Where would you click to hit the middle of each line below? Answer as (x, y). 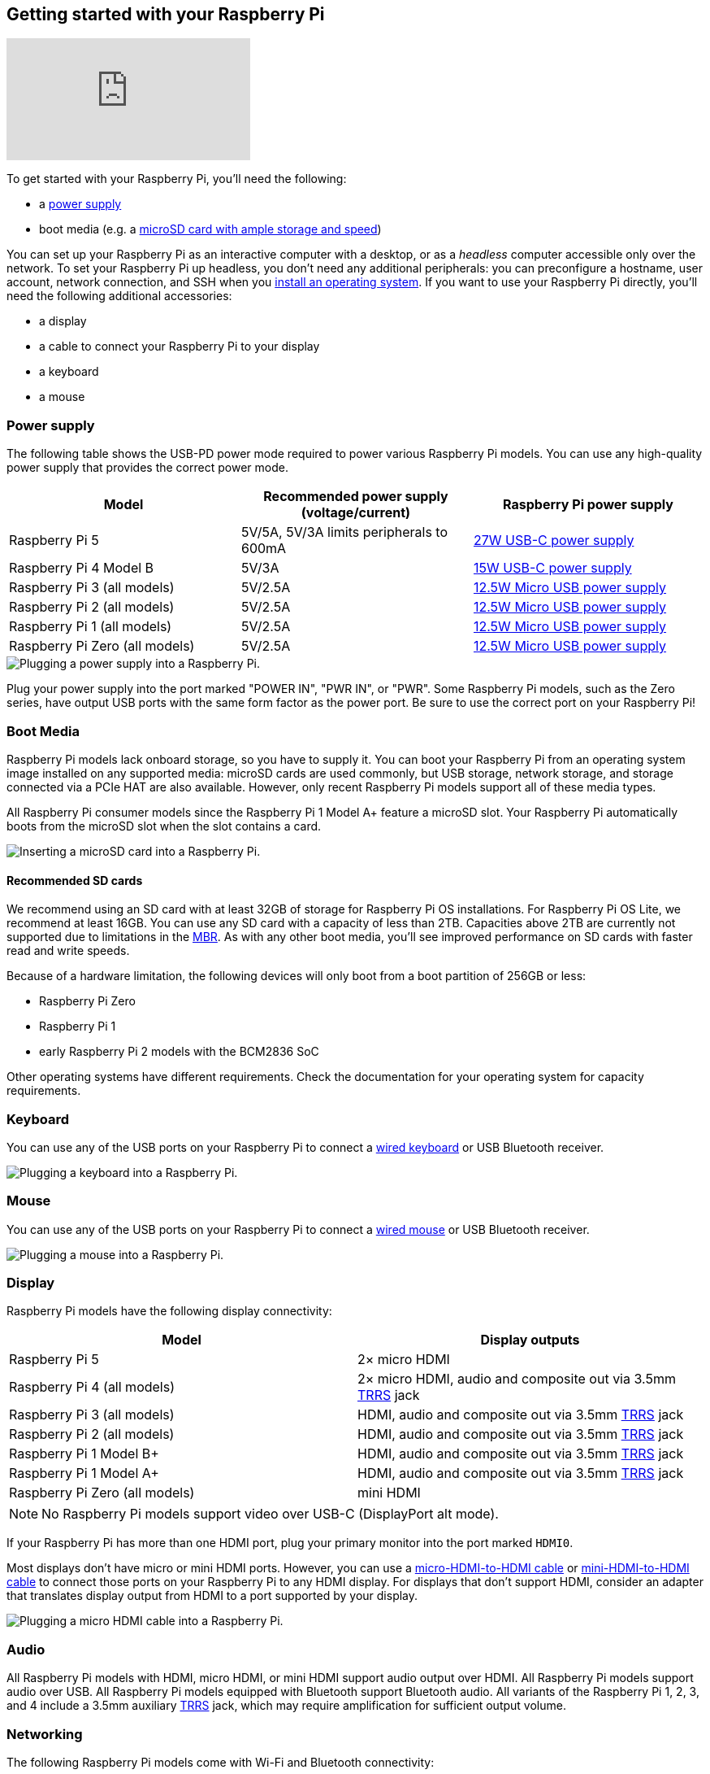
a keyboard (69, 372)
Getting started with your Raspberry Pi (166, 14)
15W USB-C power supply (552, 568)
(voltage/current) (356, 513)
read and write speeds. (68, 951)
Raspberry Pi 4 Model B (82, 568)
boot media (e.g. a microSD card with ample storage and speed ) (210, 229)
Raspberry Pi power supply (588, 505)
